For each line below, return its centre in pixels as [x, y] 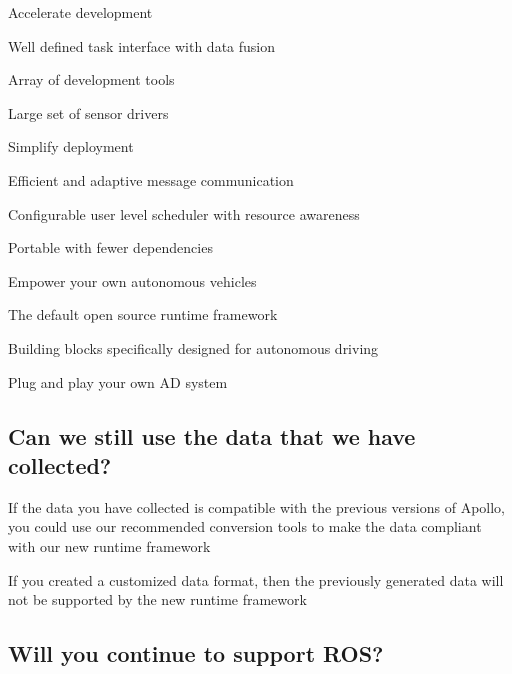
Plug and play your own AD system [118, 381]
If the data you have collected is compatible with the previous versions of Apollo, [256, 506]
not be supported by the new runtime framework [157, 599]
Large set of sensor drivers [88, 112]
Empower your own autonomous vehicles [132, 280]
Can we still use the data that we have [212, 435]
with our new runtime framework [109, 545]
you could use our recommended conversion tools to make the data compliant [245, 526]
